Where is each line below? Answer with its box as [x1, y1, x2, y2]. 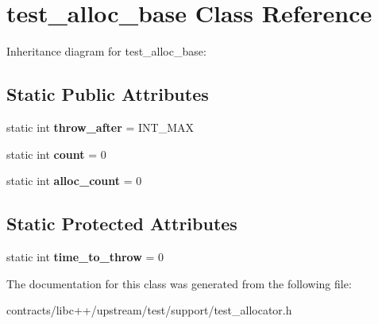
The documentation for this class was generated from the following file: [6, 275, 352, 291]
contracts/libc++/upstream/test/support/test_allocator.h [6, 302, 292, 318]
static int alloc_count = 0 [6, 172, 142, 189]
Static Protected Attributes [6, 211, 237, 236]
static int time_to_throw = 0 [6, 248, 164, 264]
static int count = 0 [6, 145, 106, 162]
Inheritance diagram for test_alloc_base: [6, 43, 206, 60]
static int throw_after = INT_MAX [6, 118, 195, 135]
